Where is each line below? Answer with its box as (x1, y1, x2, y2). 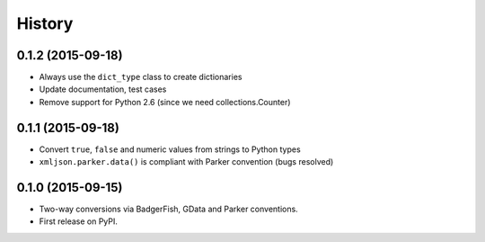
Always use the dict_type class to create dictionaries (39, 72, 242, 83)
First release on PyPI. (39, 216, 119, 227)
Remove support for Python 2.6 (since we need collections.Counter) (39, 96, 291, 107)
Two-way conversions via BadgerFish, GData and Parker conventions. (39, 203, 298, 215)
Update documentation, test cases (39, 84, 167, 94)
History (16, 13, 74, 33)
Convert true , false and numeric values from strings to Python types (39, 144, 301, 155)
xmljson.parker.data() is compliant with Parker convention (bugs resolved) (39, 157, 334, 167)
